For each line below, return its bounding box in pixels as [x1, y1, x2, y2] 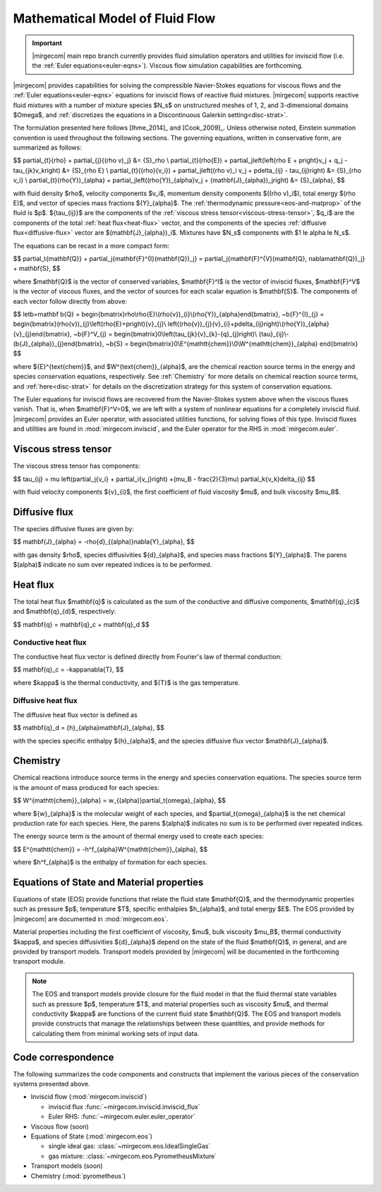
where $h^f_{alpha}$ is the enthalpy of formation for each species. [13, 858, 208, 867]
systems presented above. [13, 1080, 90, 1088]
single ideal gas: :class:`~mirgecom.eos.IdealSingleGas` [48, 1142, 211, 1150]
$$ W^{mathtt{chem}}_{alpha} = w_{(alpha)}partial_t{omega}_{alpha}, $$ [13, 796, 226, 805]
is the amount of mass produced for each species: [13, 783, 159, 791]
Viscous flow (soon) [30, 1122, 90, 1131]
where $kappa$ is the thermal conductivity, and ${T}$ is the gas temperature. [13, 678, 240, 687]
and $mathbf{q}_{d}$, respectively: [13, 607, 116, 616]
